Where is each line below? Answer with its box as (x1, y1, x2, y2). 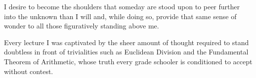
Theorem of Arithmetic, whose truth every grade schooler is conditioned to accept (4, 56, 253, 66)
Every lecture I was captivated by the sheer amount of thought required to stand (4, 37, 249, 47)
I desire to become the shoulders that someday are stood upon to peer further (4, 1, 240, 11)
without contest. (4, 66, 53, 76)
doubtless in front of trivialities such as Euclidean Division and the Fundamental (4, 47, 249, 57)
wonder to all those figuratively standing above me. (4, 21, 159, 31)
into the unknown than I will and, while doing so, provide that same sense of (4, 11, 237, 21)
